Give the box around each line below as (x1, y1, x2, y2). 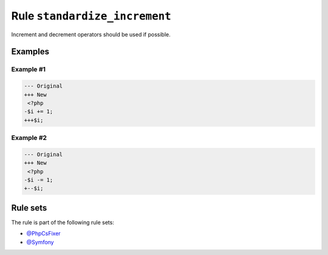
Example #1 (11, 65, 46, 74)
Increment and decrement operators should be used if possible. (11, 30, 171, 38)
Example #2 (11, 134, 47, 142)
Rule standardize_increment (11, 9, 171, 23)
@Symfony (26, 238, 54, 246)
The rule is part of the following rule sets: (11, 218, 115, 226)
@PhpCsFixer (26, 230, 61, 237)
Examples (11, 46, 50, 57)
